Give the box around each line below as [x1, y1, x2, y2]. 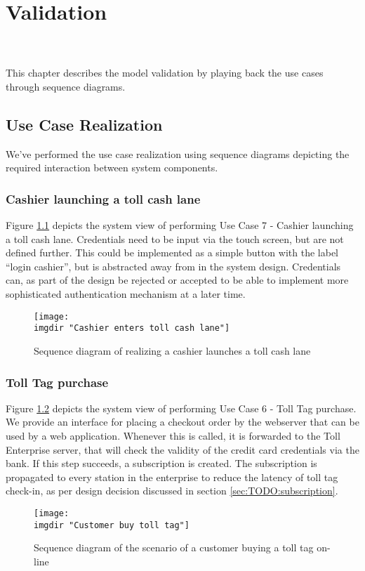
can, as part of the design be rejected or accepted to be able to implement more [6, 273, 349, 287]
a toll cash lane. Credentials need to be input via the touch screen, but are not [6, 231, 344, 246]
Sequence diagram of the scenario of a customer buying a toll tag [34, 540, 314, 555]
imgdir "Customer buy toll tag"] [34, 520, 190, 530]
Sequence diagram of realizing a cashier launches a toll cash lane [34, 343, 311, 357]
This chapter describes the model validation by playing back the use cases [6, 65, 324, 80]
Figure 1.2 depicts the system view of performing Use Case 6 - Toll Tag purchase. [6, 400, 357, 415]
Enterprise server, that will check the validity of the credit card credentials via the [6, 442, 359, 457]
